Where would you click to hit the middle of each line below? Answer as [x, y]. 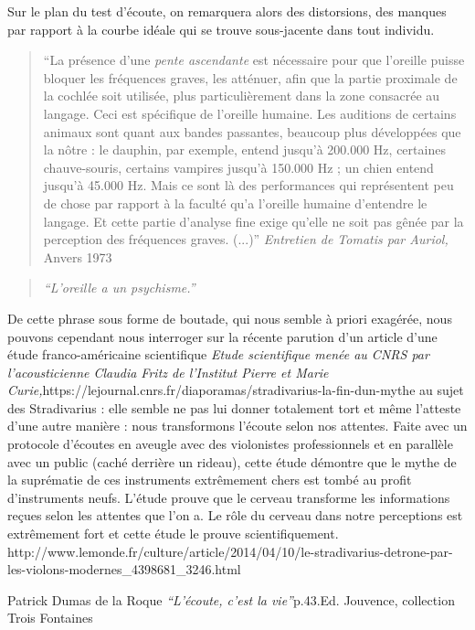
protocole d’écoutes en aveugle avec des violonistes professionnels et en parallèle [230, 444]
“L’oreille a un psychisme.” [119, 288]
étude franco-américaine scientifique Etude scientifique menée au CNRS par [218, 354]
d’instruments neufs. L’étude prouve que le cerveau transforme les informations [229, 497]
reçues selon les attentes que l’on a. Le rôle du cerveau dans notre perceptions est [235, 515]
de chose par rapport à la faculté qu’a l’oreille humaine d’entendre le [235, 203]
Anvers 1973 [78, 256]
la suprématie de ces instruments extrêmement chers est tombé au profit [210, 480]
